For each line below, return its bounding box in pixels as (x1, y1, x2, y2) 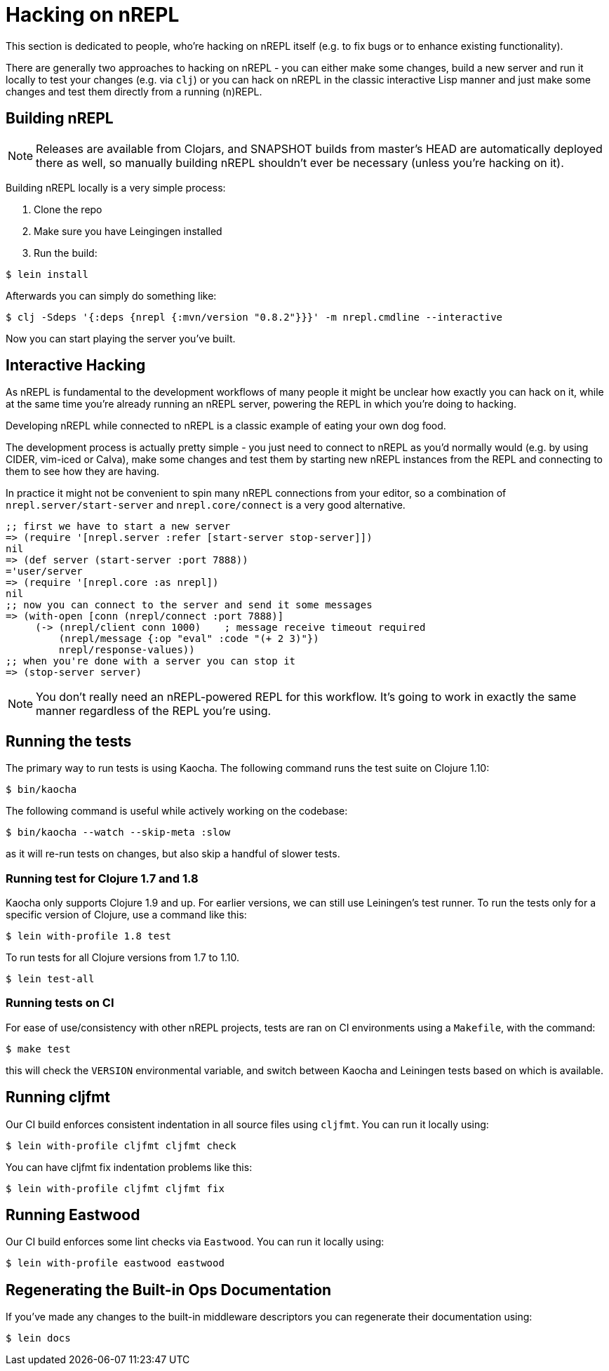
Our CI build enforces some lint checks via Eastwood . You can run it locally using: (6, 1236, 384, 1248)
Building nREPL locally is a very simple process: (6, 181, 226, 194)
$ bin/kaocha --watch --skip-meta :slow (6, 827, 231, 838)
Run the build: (34, 246, 98, 259)
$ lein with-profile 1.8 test (6, 930, 172, 942)
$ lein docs (6, 1332, 71, 1344)
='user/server (6, 566, 83, 577)
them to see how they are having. (6, 465, 160, 478)
